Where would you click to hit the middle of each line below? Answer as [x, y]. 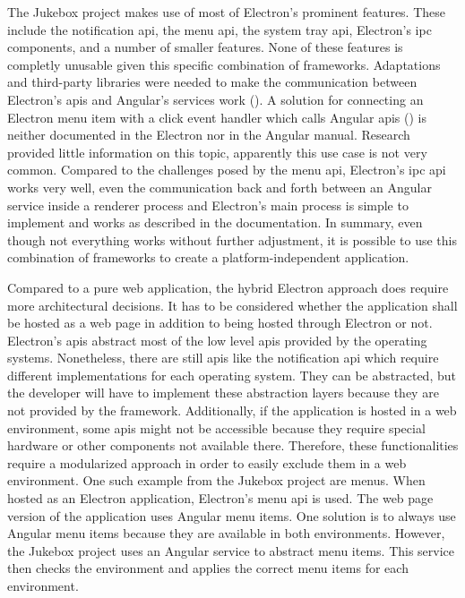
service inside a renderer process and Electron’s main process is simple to [208, 205]
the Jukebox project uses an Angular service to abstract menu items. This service [231, 550]
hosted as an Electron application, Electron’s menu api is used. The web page [220, 498]
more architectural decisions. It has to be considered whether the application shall [232, 305]
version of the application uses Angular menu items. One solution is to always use [232, 515]
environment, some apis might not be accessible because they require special [216, 427]
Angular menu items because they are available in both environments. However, [226, 533]
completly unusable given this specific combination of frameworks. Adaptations [224, 64]
